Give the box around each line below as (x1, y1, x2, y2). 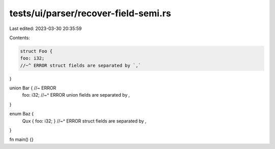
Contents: (9, 35, 30, 41)
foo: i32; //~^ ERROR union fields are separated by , (22, 92, 130, 98)
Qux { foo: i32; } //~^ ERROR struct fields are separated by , (22, 117, 147, 124)
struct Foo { (20, 48, 53, 54)
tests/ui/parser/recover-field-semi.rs (9, 8, 172, 19)
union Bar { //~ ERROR (9, 85, 57, 91)
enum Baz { (9, 111, 34, 117)
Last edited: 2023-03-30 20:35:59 (9, 25, 82, 32)
